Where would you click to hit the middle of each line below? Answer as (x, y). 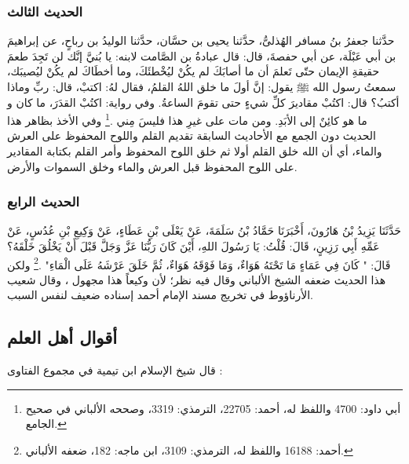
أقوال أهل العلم (62, 337)
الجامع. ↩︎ (46, 424)
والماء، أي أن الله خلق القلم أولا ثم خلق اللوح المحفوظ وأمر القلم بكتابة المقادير (195, 151)
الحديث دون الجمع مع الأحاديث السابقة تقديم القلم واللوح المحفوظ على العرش (192, 135)
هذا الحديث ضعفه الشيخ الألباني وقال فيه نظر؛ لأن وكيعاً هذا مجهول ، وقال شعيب (197, 279)
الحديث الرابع (43, 201)
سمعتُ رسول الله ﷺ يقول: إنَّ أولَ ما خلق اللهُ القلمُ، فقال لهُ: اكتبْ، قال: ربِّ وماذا (202, 86)
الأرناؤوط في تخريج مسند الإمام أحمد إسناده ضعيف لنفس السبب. (161, 295)
